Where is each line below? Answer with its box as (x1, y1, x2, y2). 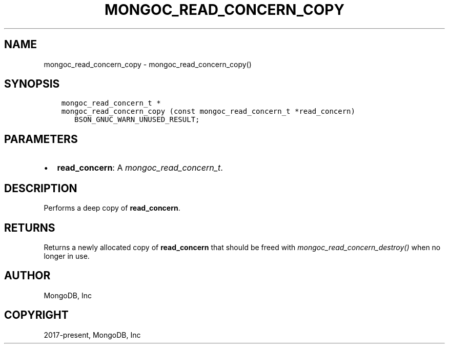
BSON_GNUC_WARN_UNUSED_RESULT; (74, 115, 200, 124)
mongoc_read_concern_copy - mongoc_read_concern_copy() (44, 59, 252, 69)
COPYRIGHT (4, 309, 69, 322)
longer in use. (44, 251, 90, 260)
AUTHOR (4, 269, 51, 282)
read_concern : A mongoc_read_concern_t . (57, 162, 223, 173)
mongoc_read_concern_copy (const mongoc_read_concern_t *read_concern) (61, 107, 355, 116)
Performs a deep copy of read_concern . (44, 203, 180, 213)
